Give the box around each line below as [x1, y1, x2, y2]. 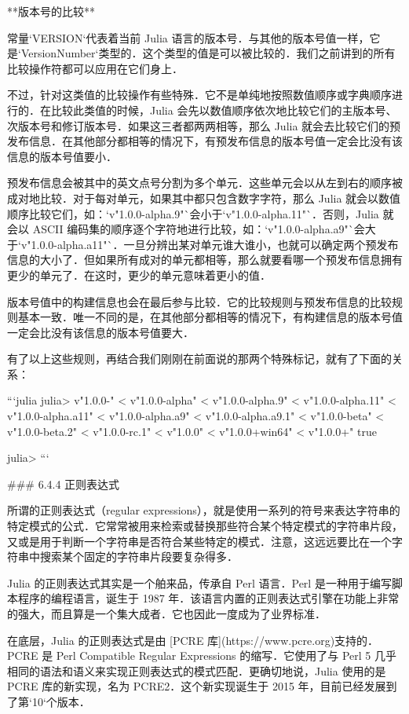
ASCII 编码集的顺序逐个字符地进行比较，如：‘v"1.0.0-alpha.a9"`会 [32, 221, 365, 237]
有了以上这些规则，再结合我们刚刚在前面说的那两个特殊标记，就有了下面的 [7, 350, 392, 367]
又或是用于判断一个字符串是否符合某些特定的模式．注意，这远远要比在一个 [7, 533, 392, 549]
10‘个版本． [31, 693, 90, 709]
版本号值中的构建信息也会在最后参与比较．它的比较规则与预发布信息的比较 [7, 293, 392, 309]
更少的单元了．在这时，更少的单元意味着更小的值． [7, 266, 271, 283]
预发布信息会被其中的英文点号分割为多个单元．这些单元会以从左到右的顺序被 [7, 174, 403, 191]
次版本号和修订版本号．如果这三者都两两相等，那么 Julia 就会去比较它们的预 [7, 117, 401, 134]
